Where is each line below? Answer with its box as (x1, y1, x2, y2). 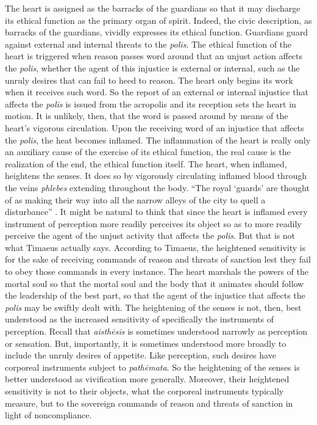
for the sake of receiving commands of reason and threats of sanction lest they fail (5, 253, 311, 266)
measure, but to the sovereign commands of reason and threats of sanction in (5, 396, 293, 409)
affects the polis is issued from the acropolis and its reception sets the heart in (5, 97, 296, 110)
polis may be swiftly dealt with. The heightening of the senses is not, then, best (5, 300, 302, 313)
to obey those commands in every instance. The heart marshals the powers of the (5, 265, 308, 278)
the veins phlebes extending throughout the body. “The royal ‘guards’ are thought (5, 181, 310, 194)
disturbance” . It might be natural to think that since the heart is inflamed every (5, 205, 308, 218)
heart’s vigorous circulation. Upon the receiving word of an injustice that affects (5, 121, 304, 134)
